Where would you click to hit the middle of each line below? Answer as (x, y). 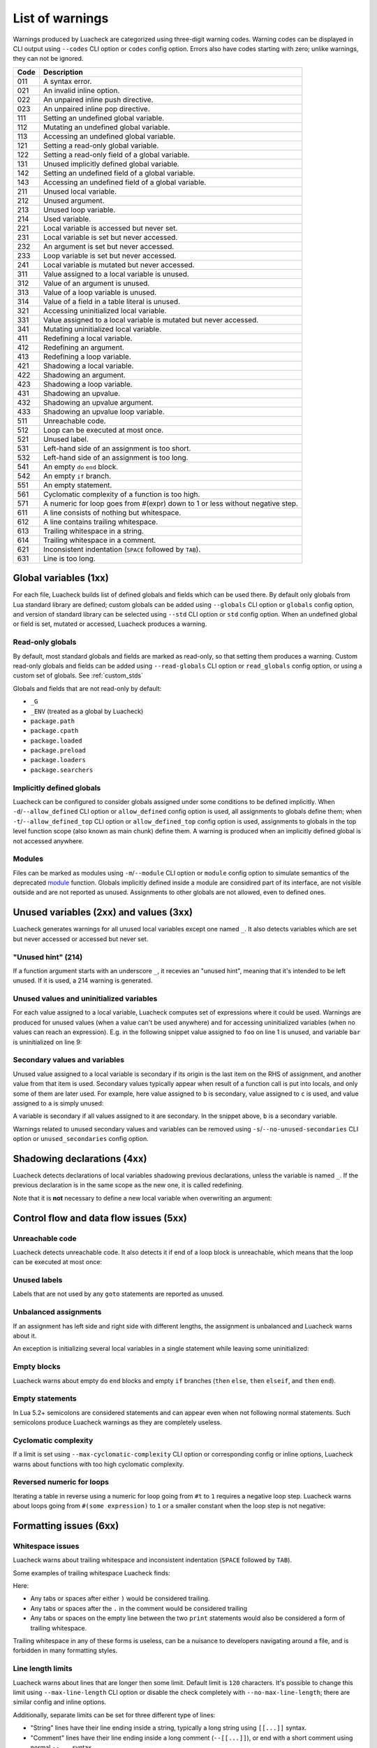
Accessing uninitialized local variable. (105, 310)
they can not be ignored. (48, 59)
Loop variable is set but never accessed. (110, 255)
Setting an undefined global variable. (104, 117)
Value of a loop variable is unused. (100, 292)
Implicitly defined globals (57, 788)
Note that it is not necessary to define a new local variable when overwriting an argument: (142, 1198)
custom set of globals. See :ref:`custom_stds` (78, 675)
